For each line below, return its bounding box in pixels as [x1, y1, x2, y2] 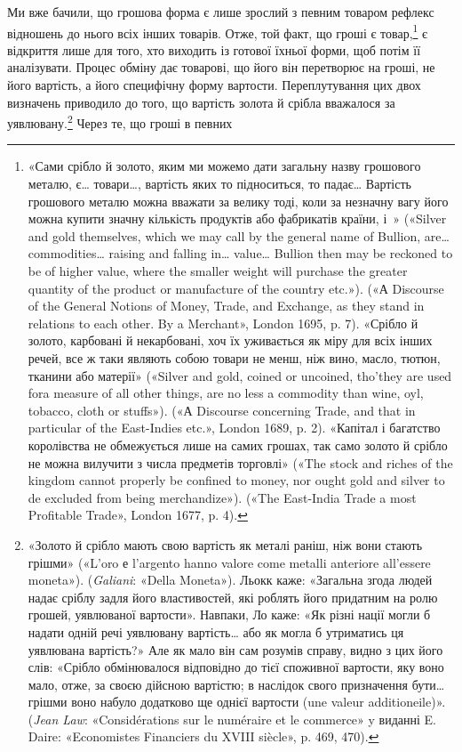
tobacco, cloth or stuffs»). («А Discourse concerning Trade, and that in [28, 400, 416, 419]
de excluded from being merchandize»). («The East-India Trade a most [28, 488, 417, 506]
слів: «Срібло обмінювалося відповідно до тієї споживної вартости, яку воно [28, 658, 444, 676]
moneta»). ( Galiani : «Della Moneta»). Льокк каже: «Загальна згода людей [28, 570, 433, 589]
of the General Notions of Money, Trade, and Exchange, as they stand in [28, 296, 425, 315]
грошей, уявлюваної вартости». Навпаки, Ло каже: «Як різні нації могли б [28, 605, 431, 624]
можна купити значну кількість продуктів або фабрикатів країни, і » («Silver [28, 209, 447, 228]
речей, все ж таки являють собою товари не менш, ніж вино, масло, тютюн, [28, 349, 441, 367]
